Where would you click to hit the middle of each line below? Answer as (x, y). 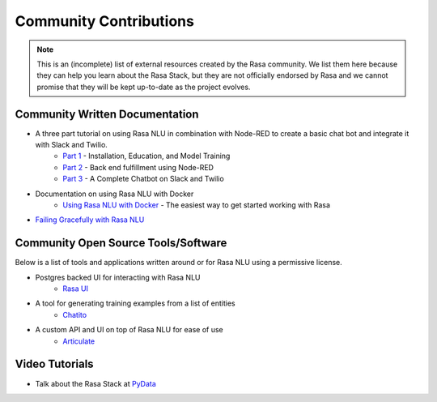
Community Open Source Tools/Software (121, 243)
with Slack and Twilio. (72, 145)
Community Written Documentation (107, 114)
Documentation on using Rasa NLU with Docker (115, 194)
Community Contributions (104, 21)
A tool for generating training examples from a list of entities (135, 303)
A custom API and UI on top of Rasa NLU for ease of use (129, 330)
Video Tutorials (54, 364)
